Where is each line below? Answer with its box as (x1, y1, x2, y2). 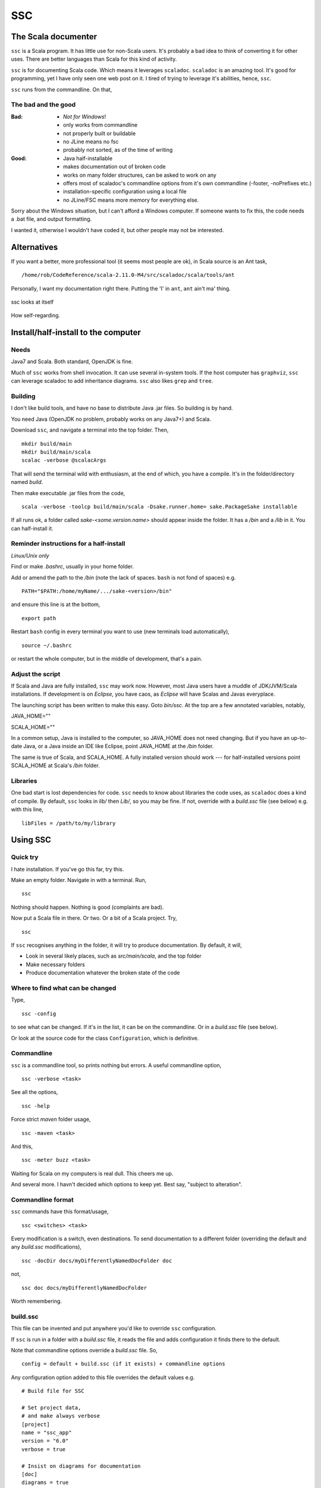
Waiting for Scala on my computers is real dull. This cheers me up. (11, 1170, 174, 1177)
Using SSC (11, 835, 52, 845)
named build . (11, 479, 43, 486)
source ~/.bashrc (21, 642, 72, 649)
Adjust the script (11, 670, 61, 678)
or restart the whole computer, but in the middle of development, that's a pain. (11, 655, 203, 662)
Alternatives (11, 242, 58, 252)
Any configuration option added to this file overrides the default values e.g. (11, 1374, 195, 1381)
